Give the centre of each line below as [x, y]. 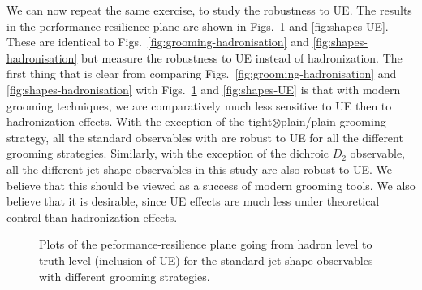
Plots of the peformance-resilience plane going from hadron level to [206, 244]
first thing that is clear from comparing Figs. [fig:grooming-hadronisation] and [202, 74]
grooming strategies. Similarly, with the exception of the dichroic [168, 153]
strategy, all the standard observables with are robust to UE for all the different [205, 137]
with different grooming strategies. [125, 276]
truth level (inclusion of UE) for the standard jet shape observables [206, 260]
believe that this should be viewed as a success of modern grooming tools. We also [211, 185]
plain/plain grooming [334, 121]
